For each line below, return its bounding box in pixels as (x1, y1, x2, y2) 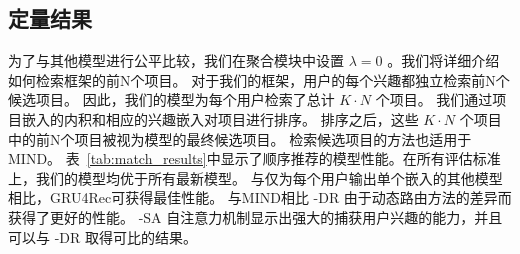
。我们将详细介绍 (387, 50, 500, 71)
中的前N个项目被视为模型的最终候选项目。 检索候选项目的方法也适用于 (8, 128, 472, 149)
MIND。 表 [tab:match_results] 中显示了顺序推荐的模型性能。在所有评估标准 (8, 148, 501, 169)
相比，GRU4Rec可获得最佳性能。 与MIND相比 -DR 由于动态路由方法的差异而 (8, 187, 512, 208)
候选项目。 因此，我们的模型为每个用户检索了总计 (8, 89, 335, 110)
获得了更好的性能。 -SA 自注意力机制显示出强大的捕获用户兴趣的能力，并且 (8, 206, 503, 227)
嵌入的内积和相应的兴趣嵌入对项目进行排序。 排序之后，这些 (21, 108, 419, 129)
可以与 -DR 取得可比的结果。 (8, 226, 197, 247)
